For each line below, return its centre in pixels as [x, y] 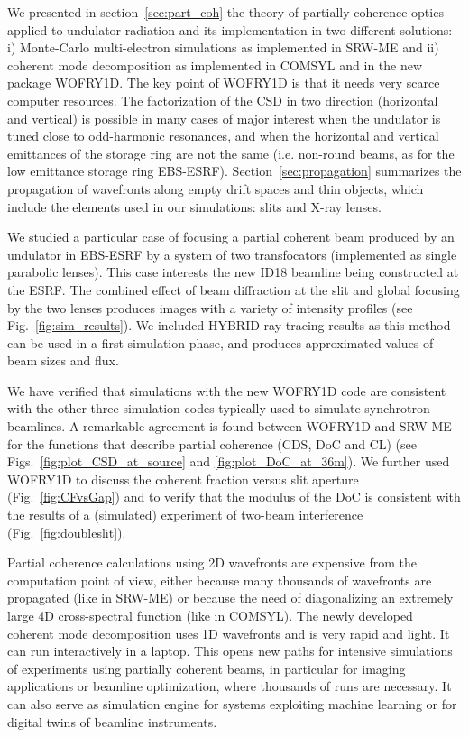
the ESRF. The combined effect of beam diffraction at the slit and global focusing [234, 289]
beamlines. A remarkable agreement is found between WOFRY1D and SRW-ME [230, 426]
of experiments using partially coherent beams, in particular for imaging [207, 668]
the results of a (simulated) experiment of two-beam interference [185, 515]
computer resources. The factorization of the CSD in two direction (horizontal [223, 100]
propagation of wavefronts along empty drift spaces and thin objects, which [216, 188]
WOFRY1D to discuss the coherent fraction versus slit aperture [183, 479]
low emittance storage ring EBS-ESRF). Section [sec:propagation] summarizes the [234, 171]
